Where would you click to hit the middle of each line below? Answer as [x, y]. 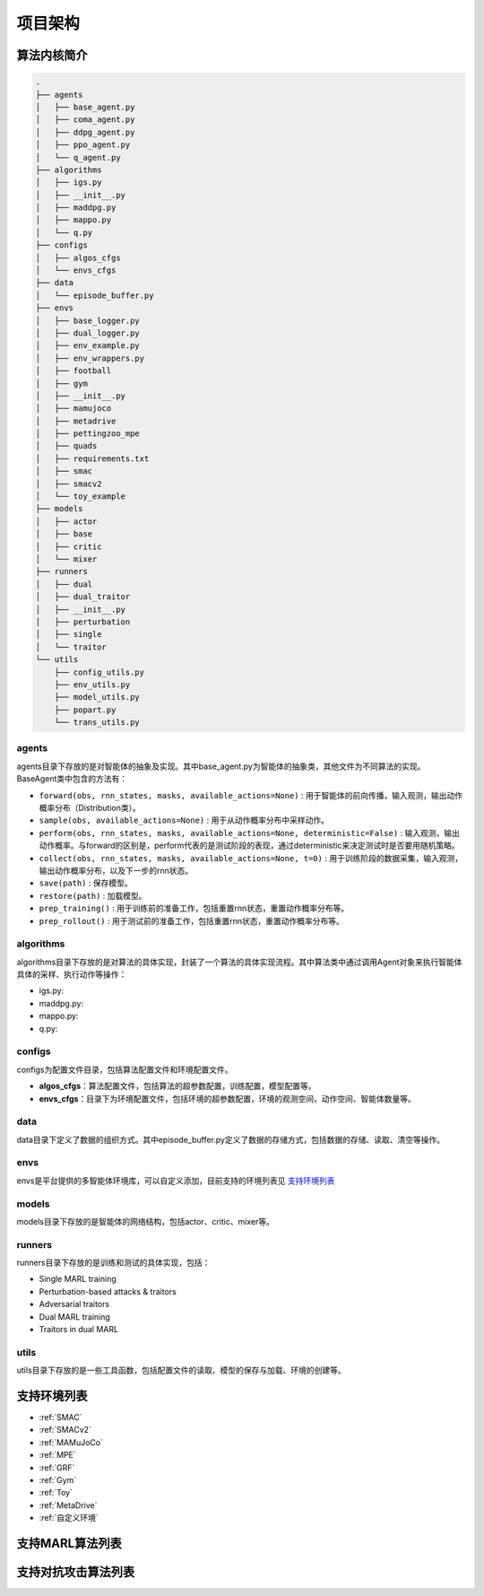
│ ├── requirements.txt [92, 458]
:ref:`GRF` [57, 1468]
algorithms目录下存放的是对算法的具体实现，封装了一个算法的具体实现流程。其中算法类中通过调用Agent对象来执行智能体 [239, 962]
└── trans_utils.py [97, 723]
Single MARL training [78, 1279]
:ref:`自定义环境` [69, 1518]
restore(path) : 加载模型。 [93, 895]
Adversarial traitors [74, 1304]
